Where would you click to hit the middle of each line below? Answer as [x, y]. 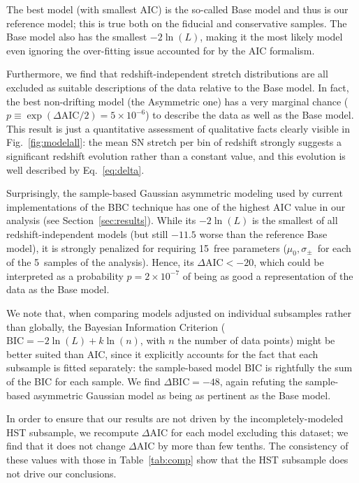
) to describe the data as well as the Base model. [250, 115]
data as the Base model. [58, 289]
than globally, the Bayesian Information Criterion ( [116, 326]
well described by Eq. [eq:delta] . [75, 169]
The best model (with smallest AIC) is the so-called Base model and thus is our [177, 9]
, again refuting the [261, 381]
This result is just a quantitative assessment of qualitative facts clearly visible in [178, 128]
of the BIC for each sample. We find [83, 381]
